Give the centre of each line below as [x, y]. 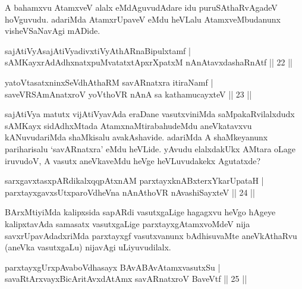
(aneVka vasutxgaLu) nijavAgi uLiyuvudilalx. [88, 247]
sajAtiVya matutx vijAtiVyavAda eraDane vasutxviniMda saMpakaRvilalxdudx [150, 114]
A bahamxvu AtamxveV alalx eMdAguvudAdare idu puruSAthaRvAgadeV [141, 7]
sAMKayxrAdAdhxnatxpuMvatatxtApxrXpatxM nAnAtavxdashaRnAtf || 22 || [149, 62]
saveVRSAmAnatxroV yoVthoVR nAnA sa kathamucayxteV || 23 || [128, 94]
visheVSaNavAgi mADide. [53, 31]
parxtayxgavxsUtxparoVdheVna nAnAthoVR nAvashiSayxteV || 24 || [130, 192]
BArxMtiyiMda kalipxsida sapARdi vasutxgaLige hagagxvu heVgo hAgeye [140, 212]
